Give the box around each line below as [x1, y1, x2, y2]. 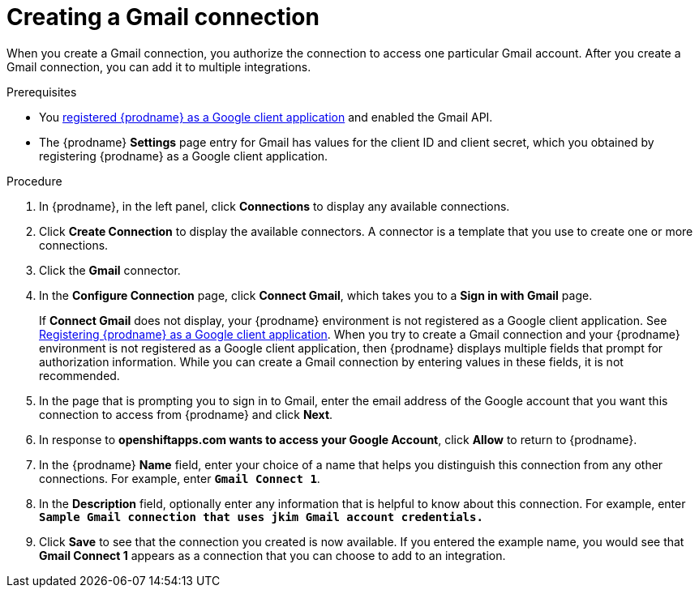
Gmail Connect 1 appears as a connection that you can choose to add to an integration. [39, 548, 506, 562]
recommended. [39, 368, 120, 382]
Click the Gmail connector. [39, 263, 181, 277]
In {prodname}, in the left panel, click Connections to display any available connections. [39, 199, 510, 213]
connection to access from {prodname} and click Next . [39, 407, 333, 421]
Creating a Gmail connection [6, 3, 319, 31]
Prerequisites [6, 84, 77, 99]
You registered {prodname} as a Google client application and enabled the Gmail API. [39, 109, 493, 124]
